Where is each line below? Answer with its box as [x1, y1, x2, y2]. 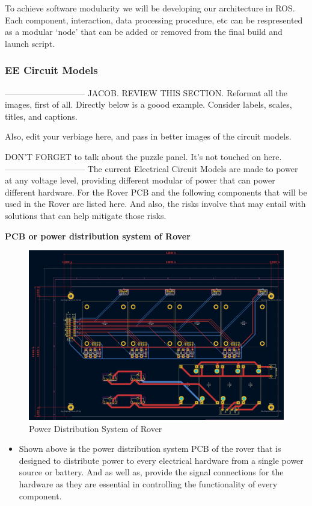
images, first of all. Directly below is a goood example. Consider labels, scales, [5, 98, 292, 111]
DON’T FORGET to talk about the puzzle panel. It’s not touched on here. [5, 150, 282, 162]
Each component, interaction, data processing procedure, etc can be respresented [5, 13, 303, 26]
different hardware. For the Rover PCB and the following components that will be [5, 185, 307, 198]
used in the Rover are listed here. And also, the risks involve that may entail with [5, 197, 306, 210]
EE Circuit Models [5, 63, 98, 78]
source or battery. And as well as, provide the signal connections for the [19, 466, 284, 478]
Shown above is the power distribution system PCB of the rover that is [19, 442, 281, 455]
